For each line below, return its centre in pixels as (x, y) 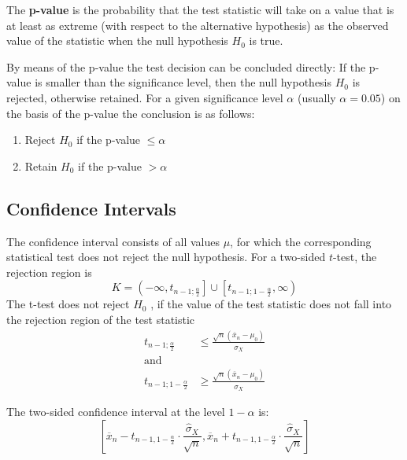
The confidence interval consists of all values (113, 241)
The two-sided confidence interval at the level (116, 411)
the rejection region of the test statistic (101, 319)
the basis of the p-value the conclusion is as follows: (131, 113)
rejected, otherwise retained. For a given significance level (145, 97)
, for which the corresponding (301, 241)
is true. (266, 40)
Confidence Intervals (91, 208)
